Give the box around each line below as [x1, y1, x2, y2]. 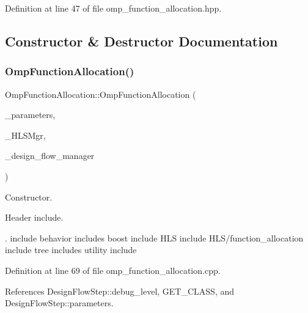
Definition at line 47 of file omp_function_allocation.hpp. [5, 2, 222, 14]
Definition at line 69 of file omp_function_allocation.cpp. [5, 263, 221, 276]
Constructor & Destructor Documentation [5, 31, 278, 50]
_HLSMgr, [5, 128, 46, 141]
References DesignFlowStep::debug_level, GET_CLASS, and [5, 284, 235, 297]
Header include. [5, 211, 64, 224]
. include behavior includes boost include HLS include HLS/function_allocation [5, 231, 304, 244]
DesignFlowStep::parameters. [5, 296, 114, 309]
